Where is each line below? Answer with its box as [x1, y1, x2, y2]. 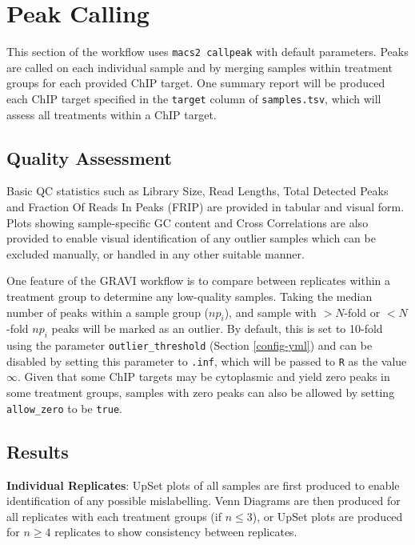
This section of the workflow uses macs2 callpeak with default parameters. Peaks [6, 43, 409, 60]
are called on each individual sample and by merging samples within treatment [6, 58, 393, 75]
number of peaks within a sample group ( [6, 303, 209, 320]
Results [6, 439, 69, 463]
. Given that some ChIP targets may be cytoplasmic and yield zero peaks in [18, 368, 390, 385]
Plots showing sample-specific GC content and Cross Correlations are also [6, 214, 369, 230]
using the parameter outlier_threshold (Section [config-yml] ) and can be [6, 337, 373, 354]
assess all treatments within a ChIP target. [6, 106, 217, 122]
